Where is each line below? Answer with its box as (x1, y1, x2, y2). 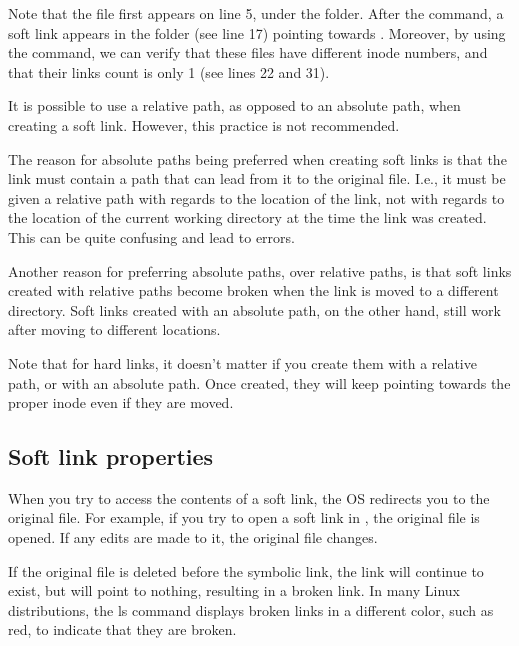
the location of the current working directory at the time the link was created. (8, 207, 487, 228)
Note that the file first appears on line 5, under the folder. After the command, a (8, 3, 504, 23)
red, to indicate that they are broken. (8, 619, 237, 640)
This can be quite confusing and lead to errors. (8, 226, 295, 247)
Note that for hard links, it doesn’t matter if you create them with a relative (8, 352, 477, 373)
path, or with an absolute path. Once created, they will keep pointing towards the (8, 372, 511, 393)
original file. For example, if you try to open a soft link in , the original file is (8, 507, 480, 528)
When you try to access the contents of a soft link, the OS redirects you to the (8, 487, 490, 508)
